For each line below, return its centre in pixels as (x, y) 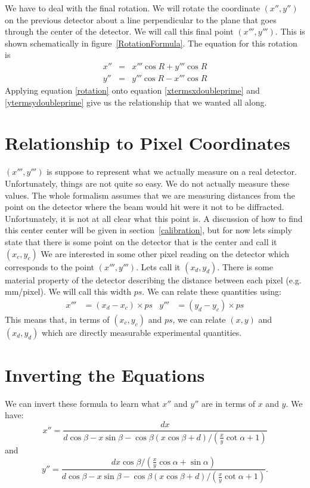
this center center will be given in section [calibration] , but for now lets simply (148, 230)
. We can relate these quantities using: (212, 291)
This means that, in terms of (57, 319)
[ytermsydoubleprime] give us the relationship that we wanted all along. (136, 102)
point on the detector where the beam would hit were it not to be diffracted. (145, 207)
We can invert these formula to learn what (82, 403)
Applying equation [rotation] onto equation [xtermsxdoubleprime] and (132, 90)
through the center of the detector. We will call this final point (119, 31)
